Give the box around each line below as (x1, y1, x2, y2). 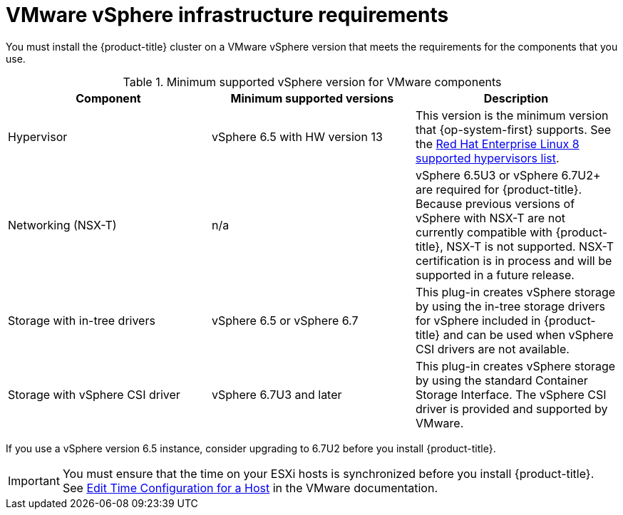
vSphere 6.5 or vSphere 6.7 (211, 313, 359, 328)
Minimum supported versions (230, 90, 394, 105)
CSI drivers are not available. (415, 341, 570, 356)
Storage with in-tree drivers (8, 313, 155, 328)
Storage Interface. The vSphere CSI (415, 387, 607, 402)
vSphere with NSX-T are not (415, 210, 565, 225)
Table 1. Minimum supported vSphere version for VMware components (123, 74, 502, 89)
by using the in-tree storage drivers (415, 298, 605, 313)
